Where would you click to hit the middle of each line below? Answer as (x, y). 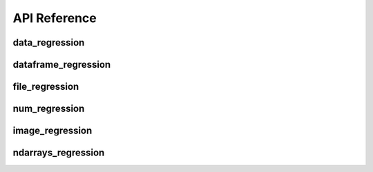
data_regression (49, 42)
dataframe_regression (62, 65)
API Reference (55, 18)
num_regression (49, 109)
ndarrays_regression (59, 153)
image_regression (52, 131)
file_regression (46, 87)
